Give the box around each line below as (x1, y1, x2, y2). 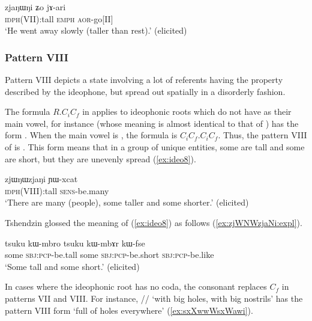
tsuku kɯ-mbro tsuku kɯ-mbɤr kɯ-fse (5, 236, 145, 249)
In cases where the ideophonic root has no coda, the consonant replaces (5, 280, 267, 293)
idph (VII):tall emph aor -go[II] (5, 12, 113, 25)
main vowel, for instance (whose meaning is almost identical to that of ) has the (5, 117, 299, 129)
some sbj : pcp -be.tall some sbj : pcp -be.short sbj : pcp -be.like (5, 248, 214, 261)
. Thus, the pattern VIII (218, 129, 307, 141)
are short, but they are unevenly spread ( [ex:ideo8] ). (5, 152, 196, 165)
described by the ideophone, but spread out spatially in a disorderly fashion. (5, 85, 286, 97)
